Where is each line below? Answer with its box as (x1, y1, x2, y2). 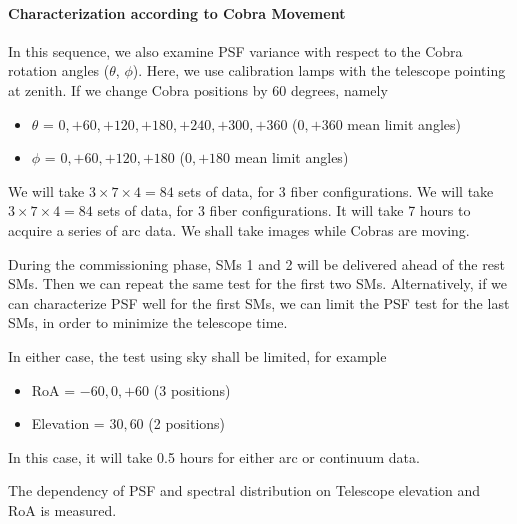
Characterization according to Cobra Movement (8, 2, 346, 23)
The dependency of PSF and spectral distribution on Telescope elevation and (8, 480, 481, 501)
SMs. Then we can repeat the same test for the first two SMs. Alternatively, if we (8, 273, 508, 294)
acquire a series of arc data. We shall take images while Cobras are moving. (8, 219, 470, 240)
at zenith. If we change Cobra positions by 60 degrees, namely (8, 79, 388, 100)
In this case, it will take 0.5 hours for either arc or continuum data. (8, 446, 420, 467)
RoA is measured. (8, 499, 117, 520)
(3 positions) (153, 379, 231, 400)
